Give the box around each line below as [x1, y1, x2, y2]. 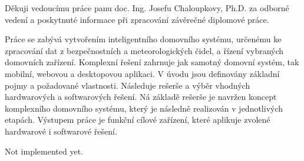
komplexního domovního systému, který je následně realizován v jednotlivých [5, 102, 283, 114]
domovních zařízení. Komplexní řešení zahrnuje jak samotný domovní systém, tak [5, 56, 299, 68]
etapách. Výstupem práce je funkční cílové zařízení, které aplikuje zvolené [5, 113, 270, 126]
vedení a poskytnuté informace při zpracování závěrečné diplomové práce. [5, 13, 269, 25]
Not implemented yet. [5, 145, 83, 157]
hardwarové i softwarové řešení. [5, 125, 117, 137]
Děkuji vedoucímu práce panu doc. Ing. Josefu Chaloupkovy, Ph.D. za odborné [5, 2, 289, 14]
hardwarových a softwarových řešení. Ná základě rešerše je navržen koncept [5, 90, 277, 103]
